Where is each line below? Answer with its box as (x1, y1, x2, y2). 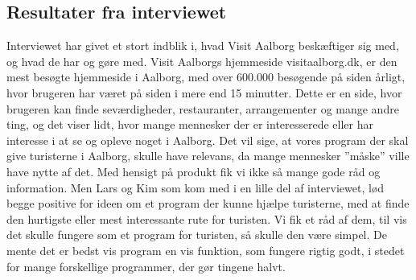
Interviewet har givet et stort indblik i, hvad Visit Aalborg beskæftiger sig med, (6, 37, 399, 54)
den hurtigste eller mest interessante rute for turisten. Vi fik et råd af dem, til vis (6, 210, 407, 227)
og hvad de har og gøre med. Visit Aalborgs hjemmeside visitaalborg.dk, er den (6, 52, 397, 69)
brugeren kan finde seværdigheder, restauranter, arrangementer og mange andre (6, 100, 399, 117)
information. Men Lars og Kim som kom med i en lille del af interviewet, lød (6, 179, 385, 196)
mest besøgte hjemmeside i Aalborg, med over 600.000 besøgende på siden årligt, (6, 68, 406, 85)
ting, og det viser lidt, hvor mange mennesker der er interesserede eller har (6, 116, 374, 133)
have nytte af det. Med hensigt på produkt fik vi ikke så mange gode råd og (6, 163, 381, 179)
